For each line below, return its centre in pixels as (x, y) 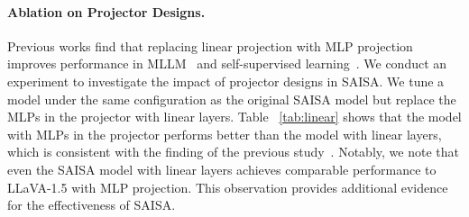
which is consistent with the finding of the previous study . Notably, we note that (233, 152)
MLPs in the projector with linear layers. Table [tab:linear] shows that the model (234, 117)
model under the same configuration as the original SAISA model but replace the (232, 99)
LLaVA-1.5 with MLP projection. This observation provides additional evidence (228, 187)
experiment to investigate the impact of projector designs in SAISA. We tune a (226, 81)
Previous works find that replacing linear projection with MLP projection (210, 45)
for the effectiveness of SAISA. (92, 205)
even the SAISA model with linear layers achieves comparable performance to (222, 169)
